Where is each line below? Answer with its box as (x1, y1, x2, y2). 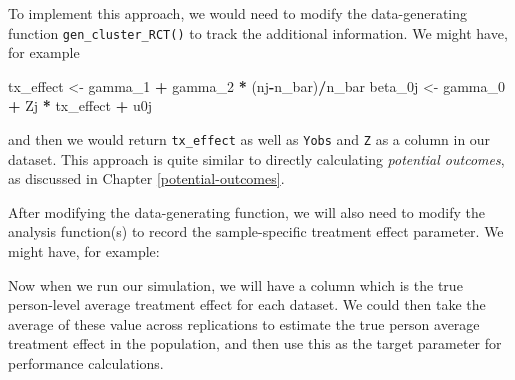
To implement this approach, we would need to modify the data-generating (8, 3, 468, 23)
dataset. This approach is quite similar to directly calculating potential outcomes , (8, 148, 505, 169)
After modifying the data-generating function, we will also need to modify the (8, 201, 485, 222)
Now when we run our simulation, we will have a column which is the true (8, 274, 463, 295)
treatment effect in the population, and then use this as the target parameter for (8, 333, 502, 354)
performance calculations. (8, 353, 164, 374)
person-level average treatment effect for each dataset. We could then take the (8, 294, 486, 315)
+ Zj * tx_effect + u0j (8, 95, 152, 116)
